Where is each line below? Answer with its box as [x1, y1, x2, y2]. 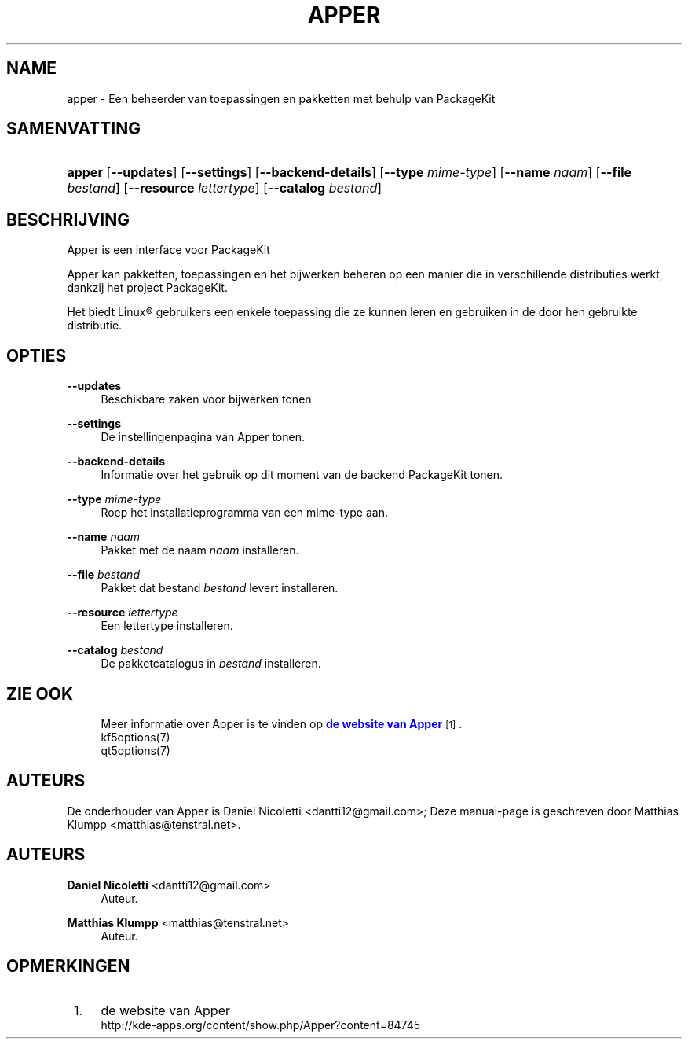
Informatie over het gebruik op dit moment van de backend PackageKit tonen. [101, 468, 503, 482]
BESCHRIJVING [6, 209, 130, 230]
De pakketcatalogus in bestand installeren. [101, 657, 321, 671]
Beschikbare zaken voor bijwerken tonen [101, 392, 312, 407]
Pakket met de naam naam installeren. [101, 543, 299, 557]
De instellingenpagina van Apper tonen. [101, 430, 305, 444]
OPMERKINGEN [6, 956, 130, 977]
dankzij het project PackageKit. [67, 281, 228, 295]
